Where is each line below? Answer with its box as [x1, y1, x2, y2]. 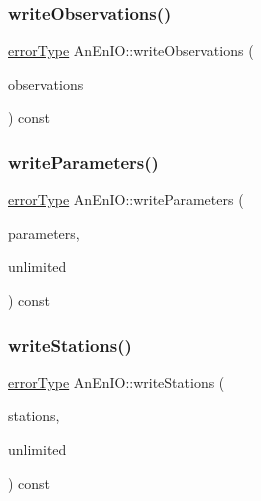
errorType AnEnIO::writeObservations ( [8, 40, 254, 61]
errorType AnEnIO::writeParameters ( [8, 189, 244, 210]
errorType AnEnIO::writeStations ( [8, 371, 225, 392]
